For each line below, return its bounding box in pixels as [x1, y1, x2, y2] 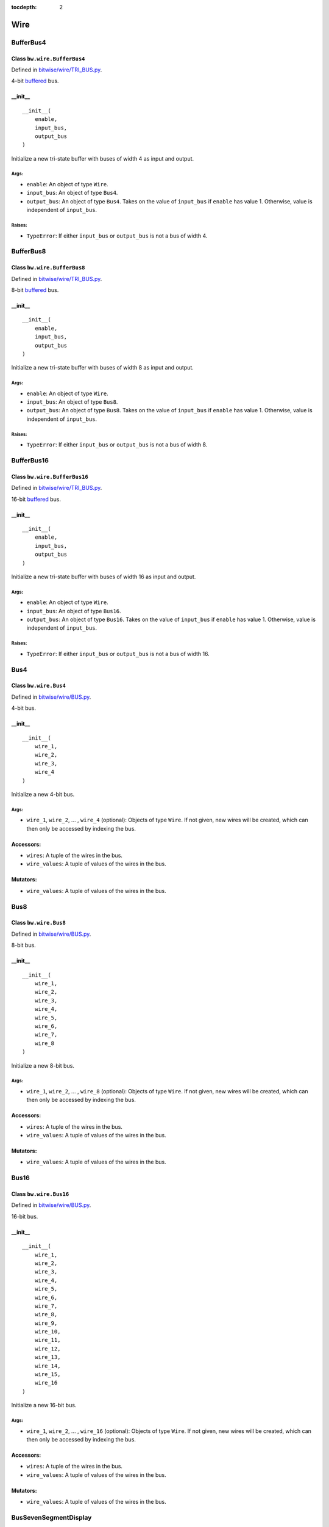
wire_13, [34, 1354, 61, 1361]
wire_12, [34, 1345, 61, 1352]
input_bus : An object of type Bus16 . [26, 607, 121, 614]
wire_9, [34, 1319, 58, 1327]
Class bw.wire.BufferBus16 [11, 473, 88, 480]
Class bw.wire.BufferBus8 [11, 264, 85, 271]
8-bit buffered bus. [11, 286, 59, 293]
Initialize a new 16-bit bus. [11, 1402, 77, 1409]
